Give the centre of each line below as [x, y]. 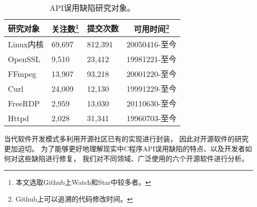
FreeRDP [24, 103]
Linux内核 [26, 44]
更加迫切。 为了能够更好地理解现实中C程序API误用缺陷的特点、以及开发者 [125, 148]
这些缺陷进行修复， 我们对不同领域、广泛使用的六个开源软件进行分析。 [133, 158]
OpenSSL [24, 59]
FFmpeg [22, 73]
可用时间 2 [151, 28]
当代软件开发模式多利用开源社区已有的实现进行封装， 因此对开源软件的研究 [126, 139]
